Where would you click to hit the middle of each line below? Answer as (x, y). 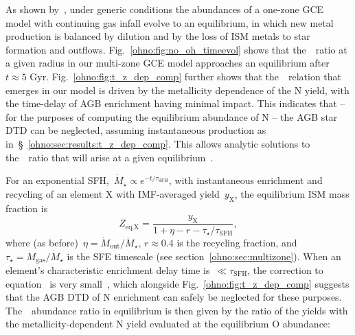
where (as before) (42, 242)
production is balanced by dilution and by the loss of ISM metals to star (158, 36)
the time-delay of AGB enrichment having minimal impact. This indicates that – (175, 103)
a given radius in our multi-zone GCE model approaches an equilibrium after (168, 63)
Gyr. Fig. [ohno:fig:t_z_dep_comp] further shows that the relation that (186, 76)
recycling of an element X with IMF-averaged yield (113, 193)
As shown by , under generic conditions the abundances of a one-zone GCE (165, 9)
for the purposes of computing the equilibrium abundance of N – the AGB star (172, 116)
